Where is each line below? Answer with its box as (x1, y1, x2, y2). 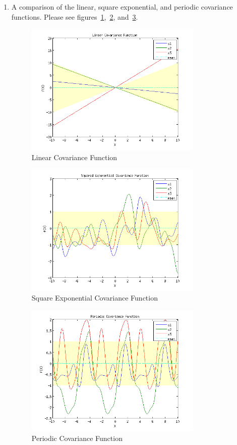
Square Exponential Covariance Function (31, 292, 158, 303)
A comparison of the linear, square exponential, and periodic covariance (11, 2, 233, 12)
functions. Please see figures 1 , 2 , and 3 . (11, 11, 138, 22)
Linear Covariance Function (31, 152, 117, 162)
